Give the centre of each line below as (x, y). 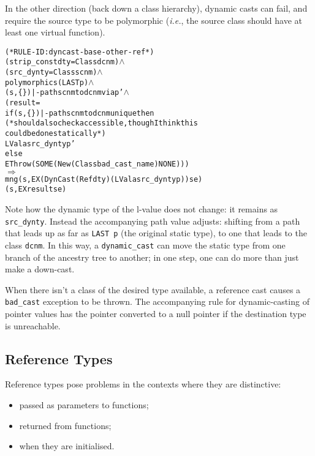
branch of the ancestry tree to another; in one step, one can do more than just (152, 257)
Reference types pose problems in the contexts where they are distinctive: (143, 384)
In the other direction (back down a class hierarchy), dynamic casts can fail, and (156, 8)
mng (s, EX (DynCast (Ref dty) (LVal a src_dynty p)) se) (104, 179)
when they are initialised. (67, 446)
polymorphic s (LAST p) (47, 82)
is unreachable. (33, 325)
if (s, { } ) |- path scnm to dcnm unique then (80, 113)
